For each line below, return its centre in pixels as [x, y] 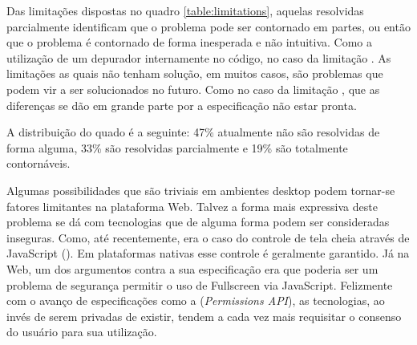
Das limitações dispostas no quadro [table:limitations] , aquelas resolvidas [185, 10]
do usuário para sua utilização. [82, 332]
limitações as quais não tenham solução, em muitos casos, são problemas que [195, 73]
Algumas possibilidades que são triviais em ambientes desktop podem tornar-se [201, 190]
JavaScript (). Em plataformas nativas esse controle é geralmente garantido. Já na [208, 253]
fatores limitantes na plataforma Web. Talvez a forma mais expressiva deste [192, 206]
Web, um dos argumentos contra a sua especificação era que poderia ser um [192, 268]
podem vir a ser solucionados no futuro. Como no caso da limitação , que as [193, 89]
